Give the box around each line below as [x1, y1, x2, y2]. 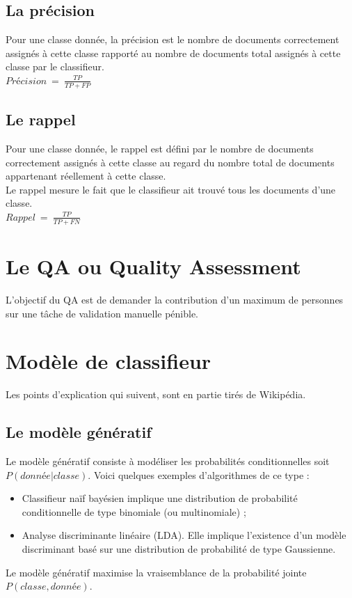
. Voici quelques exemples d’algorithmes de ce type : [88, 467, 310, 482]
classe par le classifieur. [6, 59, 104, 74]
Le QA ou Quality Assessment [6, 252, 301, 280]
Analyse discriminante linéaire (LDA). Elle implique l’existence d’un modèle [22, 528, 346, 542]
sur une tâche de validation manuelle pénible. [6, 306, 199, 320]
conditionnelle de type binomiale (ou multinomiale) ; [22, 504, 246, 519]
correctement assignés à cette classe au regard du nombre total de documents [6, 155, 335, 169]
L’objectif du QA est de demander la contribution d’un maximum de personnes [6, 292, 344, 306]
